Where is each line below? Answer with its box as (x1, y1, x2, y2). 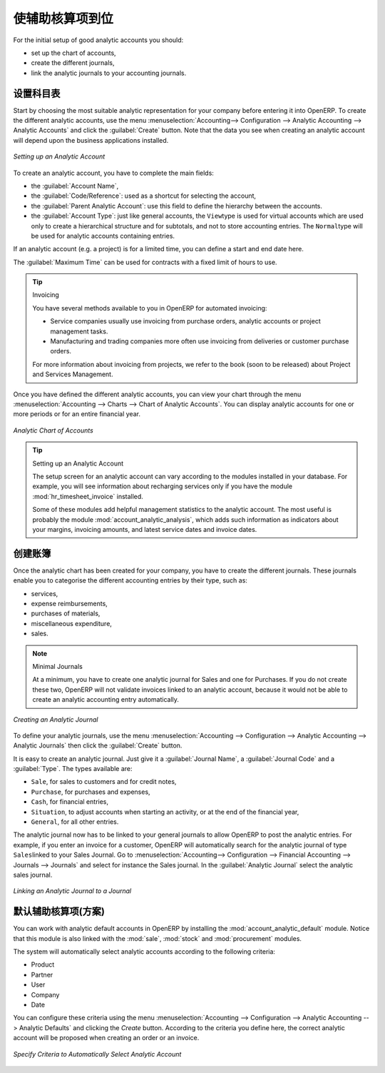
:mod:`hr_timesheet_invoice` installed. (32, 492, 144, 500)
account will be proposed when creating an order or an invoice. (13, 1034, 200, 1042)
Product (31, 960, 55, 969)
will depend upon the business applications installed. (13, 136, 169, 144)
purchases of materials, (31, 609, 101, 618)
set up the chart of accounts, (31, 49, 117, 57)
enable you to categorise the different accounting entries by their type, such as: (13, 576, 247, 585)
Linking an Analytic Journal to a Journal (13, 887, 132, 895)
